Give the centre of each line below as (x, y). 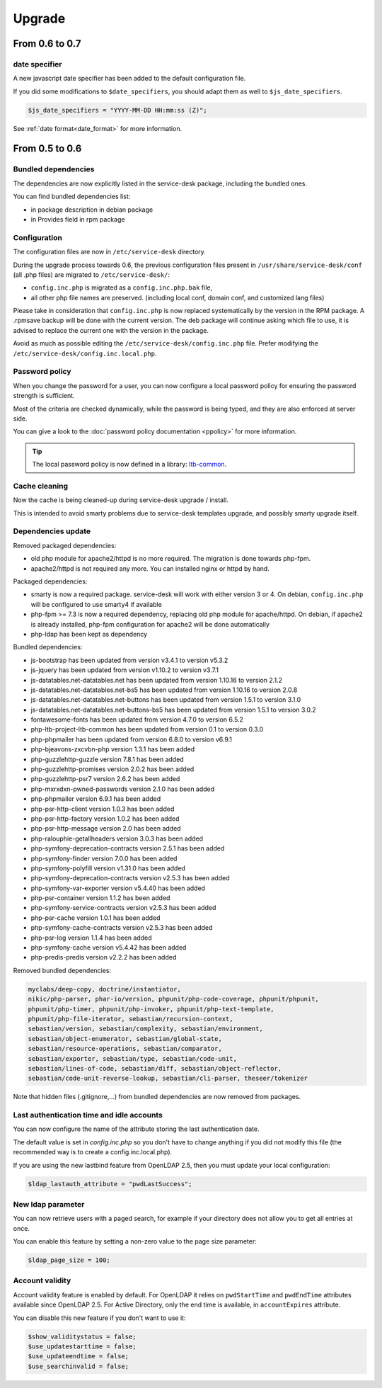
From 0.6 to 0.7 (47, 44)
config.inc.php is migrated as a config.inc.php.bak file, (121, 288)
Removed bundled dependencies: (62, 970)
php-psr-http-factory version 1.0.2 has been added (105, 819)
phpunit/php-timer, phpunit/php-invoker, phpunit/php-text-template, (151, 1009)
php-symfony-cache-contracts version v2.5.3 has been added (122, 928)
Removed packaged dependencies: (65, 545)
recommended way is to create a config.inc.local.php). (93, 1152)
